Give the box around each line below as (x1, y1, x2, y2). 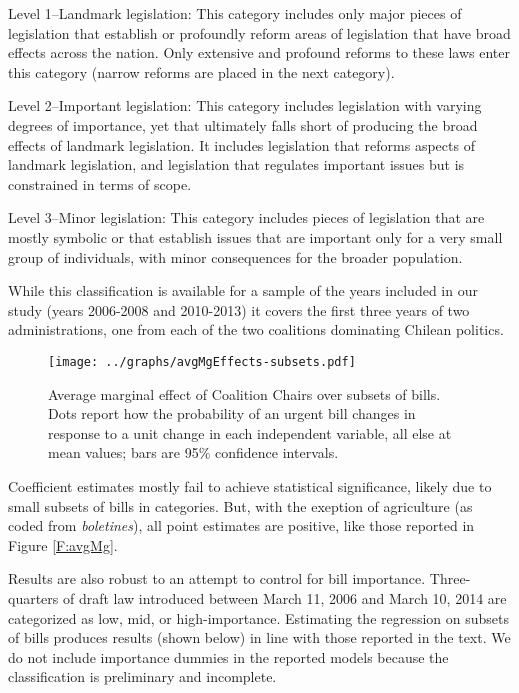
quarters (8, 587, 59, 608)
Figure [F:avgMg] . (8, 534, 118, 555)
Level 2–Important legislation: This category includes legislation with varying (8, 95, 482, 116)
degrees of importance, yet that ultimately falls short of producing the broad (8, 114, 478, 135)
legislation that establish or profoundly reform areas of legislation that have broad (8, 22, 511, 43)
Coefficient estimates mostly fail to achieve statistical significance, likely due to (8, 475, 492, 496)
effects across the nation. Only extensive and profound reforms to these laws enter (8, 42, 510, 63)
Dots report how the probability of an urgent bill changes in (48, 403, 416, 424)
